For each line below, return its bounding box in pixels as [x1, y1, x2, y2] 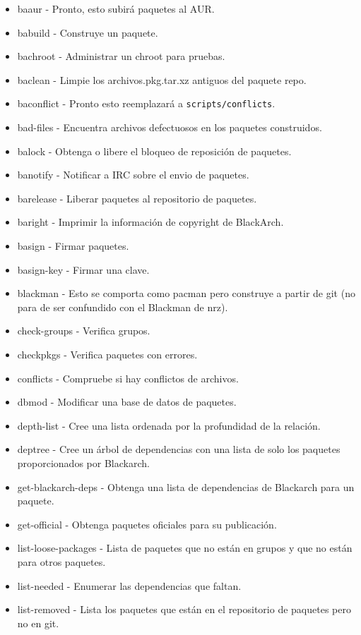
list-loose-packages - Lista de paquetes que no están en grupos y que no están [17, 540, 353, 555]
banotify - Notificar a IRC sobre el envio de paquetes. [17, 167, 249, 182]
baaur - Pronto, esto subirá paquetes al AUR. [17, 1, 215, 16]
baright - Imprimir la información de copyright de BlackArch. [17, 214, 284, 229]
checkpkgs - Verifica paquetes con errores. [17, 346, 198, 361]
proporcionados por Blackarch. [17, 455, 150, 470]
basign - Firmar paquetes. [17, 238, 129, 253]
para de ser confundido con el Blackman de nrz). [17, 299, 228, 314]
